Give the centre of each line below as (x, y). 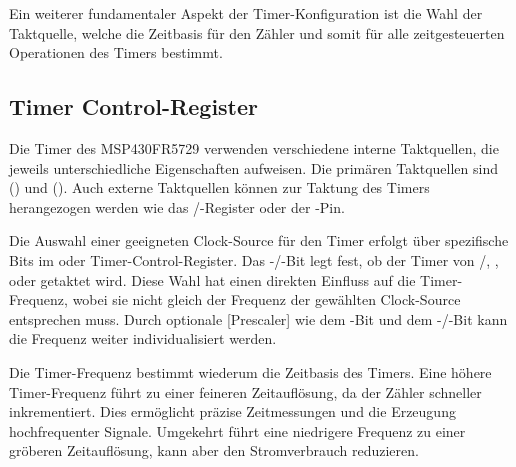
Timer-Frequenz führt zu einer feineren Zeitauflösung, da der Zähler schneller (245, 391)
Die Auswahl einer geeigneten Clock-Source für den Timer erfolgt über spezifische (259, 240)
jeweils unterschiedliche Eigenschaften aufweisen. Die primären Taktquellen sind (253, 167)
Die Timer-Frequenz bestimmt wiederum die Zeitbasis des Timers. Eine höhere (250, 371)
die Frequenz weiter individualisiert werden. (143, 338)
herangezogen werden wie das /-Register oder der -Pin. (177, 206)
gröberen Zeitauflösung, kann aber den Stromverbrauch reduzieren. (214, 450)
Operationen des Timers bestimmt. (116, 52)
